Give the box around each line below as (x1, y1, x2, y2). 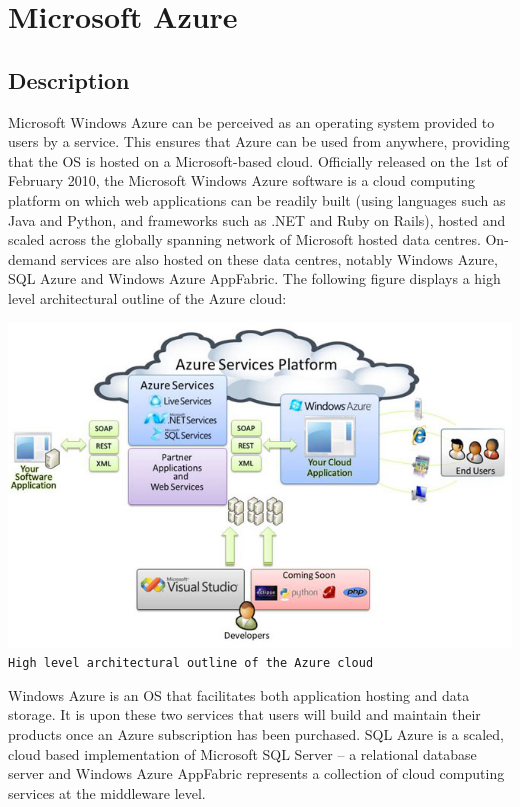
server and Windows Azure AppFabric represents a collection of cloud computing (8, 763, 505, 784)
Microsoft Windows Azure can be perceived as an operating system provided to (8, 111, 495, 132)
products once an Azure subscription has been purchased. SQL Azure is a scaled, (8, 724, 504, 745)
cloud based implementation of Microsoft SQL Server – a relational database (8, 743, 477, 764)
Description (8, 64, 130, 95)
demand (8, 248, 57, 269)
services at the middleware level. (8, 782, 206, 803)
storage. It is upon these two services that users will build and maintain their (8, 704, 481, 725)
